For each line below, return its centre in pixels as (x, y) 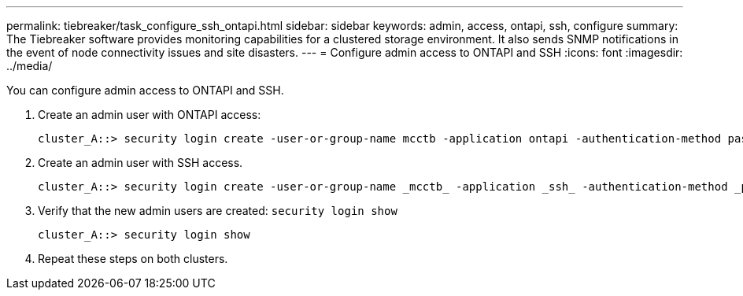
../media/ (30, 66)
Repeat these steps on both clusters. (133, 259)
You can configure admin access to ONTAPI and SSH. (145, 90)
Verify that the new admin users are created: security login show (218, 211)
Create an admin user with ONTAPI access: (150, 115)
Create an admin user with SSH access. (140, 163)
